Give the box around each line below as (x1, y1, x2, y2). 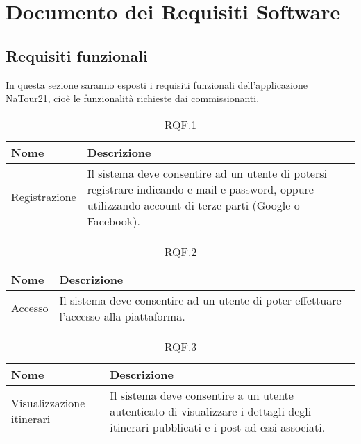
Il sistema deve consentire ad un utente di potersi (87, 164, 327, 181)
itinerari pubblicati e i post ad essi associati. (110, 418, 326, 435)
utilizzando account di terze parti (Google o (87, 196, 300, 213)
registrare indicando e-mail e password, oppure (87, 180, 314, 197)
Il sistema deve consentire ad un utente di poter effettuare (59, 291, 342, 308)
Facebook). (87, 212, 140, 229)
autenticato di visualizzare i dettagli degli (110, 402, 312, 419)
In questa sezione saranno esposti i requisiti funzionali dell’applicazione (6, 77, 308, 92)
